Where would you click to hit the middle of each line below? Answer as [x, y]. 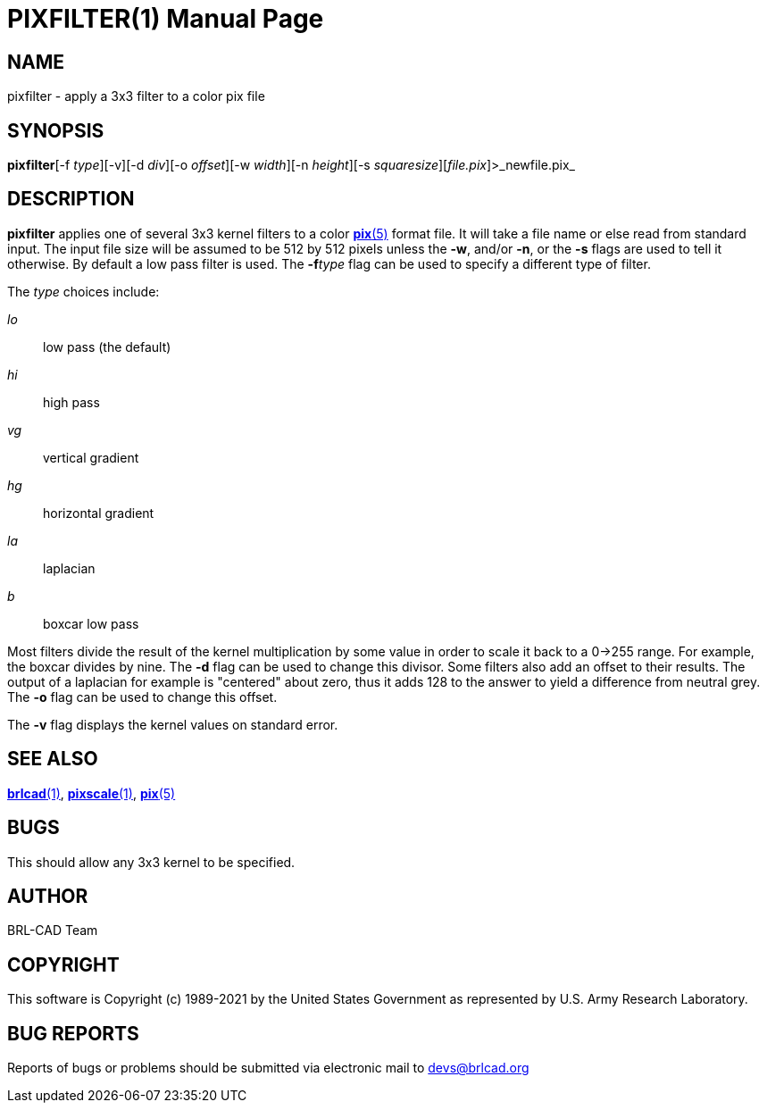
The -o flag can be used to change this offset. [142, 697]
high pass [71, 402]
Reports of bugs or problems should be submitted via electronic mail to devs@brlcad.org [268, 1068]
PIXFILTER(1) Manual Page [166, 19]
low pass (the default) [107, 346]
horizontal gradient [99, 513]
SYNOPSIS [56, 130]
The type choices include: [83, 291]
